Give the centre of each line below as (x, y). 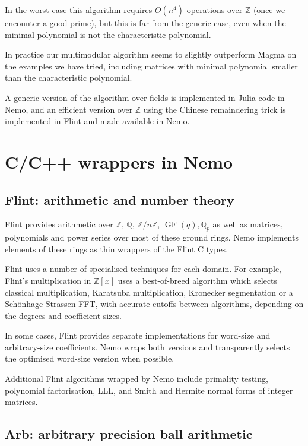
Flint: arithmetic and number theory (120, 199)
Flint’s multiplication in (48, 280)
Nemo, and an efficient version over (69, 109)
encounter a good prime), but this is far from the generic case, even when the (145, 23)
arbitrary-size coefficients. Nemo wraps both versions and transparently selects (147, 347)
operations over (215, 10)
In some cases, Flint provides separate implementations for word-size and (138, 335)
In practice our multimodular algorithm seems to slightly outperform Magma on (151, 54)
